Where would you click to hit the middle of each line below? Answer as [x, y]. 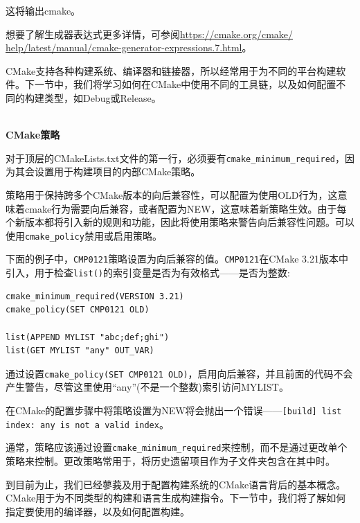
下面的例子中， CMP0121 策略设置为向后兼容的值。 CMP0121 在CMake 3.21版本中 [177, 259]
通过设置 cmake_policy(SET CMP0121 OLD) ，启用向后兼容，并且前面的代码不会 [179, 373]
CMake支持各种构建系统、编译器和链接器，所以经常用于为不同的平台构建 [171, 70]
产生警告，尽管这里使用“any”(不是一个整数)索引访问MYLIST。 [147, 387]
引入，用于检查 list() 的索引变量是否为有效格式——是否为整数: [148, 273]
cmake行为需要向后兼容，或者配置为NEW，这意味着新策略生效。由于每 [186, 208]
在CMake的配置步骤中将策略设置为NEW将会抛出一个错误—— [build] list [174, 410]
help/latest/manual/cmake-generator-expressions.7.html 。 [129, 47]
